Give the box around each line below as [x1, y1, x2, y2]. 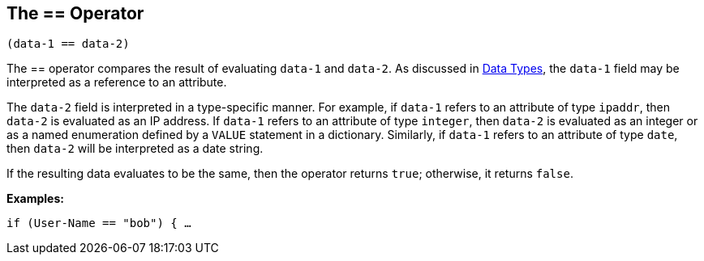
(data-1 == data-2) [6, 37, 130, 51]
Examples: [6, 192, 64, 206]
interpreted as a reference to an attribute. [6, 75, 227, 90]
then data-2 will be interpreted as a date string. [6, 141, 264, 156]
